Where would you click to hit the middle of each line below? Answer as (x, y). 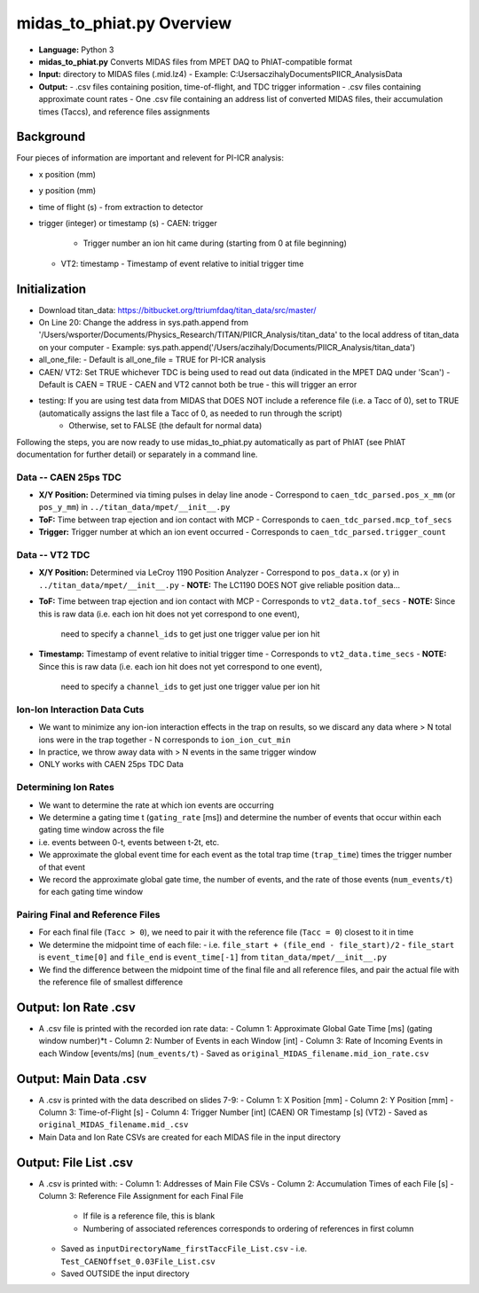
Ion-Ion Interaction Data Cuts (80, 709)
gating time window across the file (101, 830)
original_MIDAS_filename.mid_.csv (114, 1125)
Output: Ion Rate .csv (76, 1007)
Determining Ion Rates (65, 788)
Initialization (51, 289)
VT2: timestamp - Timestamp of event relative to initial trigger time (182, 263)
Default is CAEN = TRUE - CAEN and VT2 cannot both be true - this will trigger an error (198, 384)
